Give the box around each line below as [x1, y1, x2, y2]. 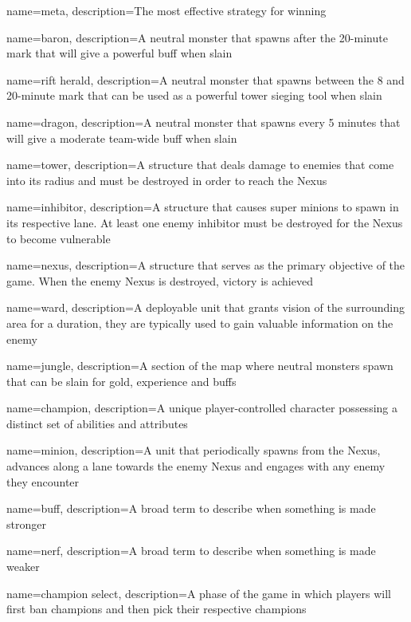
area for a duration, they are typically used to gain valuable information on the [6, 314, 393, 331]
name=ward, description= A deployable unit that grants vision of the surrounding [6, 299, 405, 316]
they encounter [6, 473, 80, 490]
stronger [6, 515, 46, 532]
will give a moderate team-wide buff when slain [6, 129, 237, 146]
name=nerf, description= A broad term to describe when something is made [6, 542, 376, 559]
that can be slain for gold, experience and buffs [6, 372, 237, 389]
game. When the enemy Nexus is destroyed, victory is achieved [6, 272, 313, 289]
